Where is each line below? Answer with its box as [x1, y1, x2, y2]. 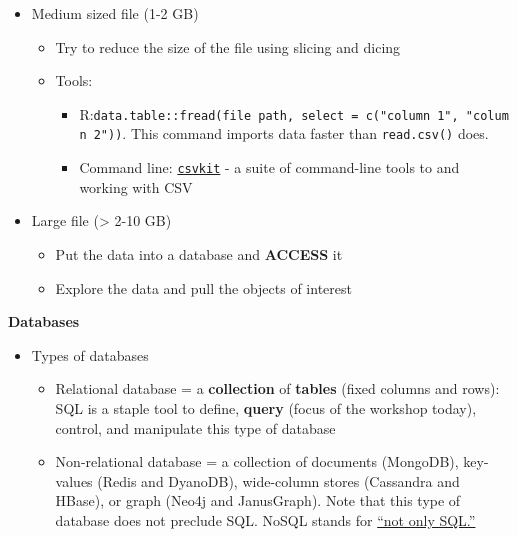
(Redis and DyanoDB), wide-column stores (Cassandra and [97, 470, 460, 491]
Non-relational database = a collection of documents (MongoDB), [55, 451, 459, 472]
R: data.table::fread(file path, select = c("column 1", [79, 103, 459, 124]
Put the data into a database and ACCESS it [55, 243, 343, 264]
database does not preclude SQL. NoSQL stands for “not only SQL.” [55, 509, 476, 530]
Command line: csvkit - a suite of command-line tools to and [79, 157, 460, 178]
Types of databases [31, 344, 149, 365]
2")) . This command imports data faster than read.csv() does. [93, 123, 489, 144]
